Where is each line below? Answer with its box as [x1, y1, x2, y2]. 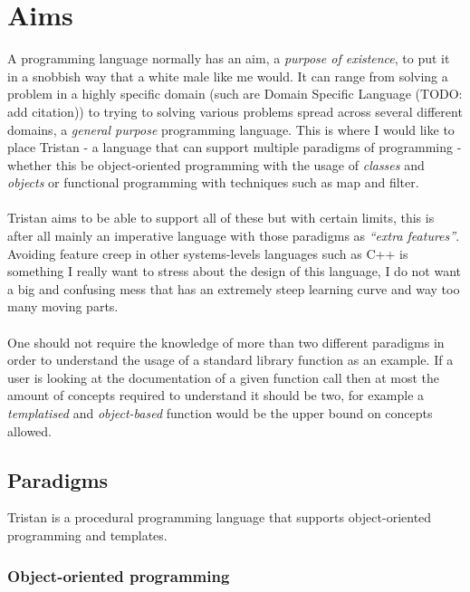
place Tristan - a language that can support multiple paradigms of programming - [7, 138, 462, 157]
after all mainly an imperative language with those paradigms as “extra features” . [7, 226, 460, 245]
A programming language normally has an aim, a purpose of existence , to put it [7, 49, 450, 68]
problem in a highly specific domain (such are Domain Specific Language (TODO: [7, 84, 463, 103]
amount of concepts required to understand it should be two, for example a [7, 386, 425, 405]
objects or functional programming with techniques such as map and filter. [7, 173, 419, 192]
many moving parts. [7, 297, 119, 316]
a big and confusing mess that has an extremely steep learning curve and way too [7, 279, 460, 298]
